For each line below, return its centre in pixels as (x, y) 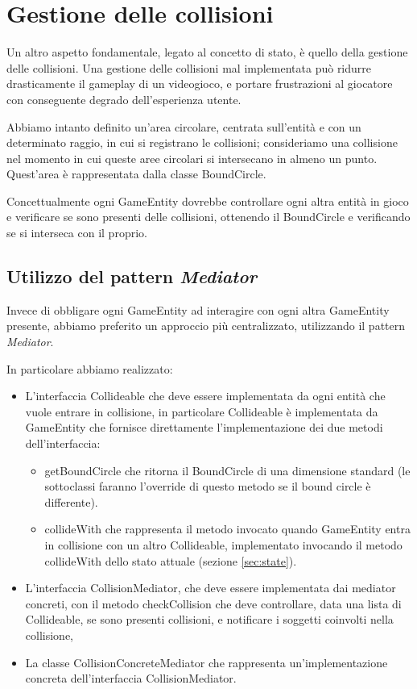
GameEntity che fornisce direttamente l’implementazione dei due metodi (204, 427)
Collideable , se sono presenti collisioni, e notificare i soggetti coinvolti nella (209, 619)
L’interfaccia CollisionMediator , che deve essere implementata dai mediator (211, 588)
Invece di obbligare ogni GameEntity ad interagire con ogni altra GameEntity (198, 309)
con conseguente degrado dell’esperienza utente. (124, 99)
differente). (71, 501)
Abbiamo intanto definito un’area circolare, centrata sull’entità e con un (184, 126)
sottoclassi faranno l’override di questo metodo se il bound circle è (208, 486)
